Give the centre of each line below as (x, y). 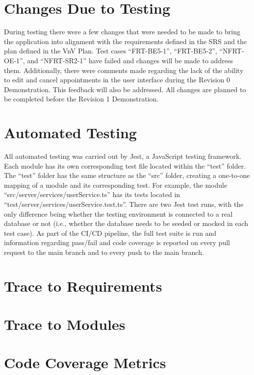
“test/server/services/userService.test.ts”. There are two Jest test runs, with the (124, 204)
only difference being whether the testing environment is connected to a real (118, 213)
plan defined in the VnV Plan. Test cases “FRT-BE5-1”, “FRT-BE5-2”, (111, 51)
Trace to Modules (65, 324)
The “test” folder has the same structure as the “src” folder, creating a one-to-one (127, 175)
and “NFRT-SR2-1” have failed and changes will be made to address (130, 60)
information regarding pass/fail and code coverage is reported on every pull (117, 242)
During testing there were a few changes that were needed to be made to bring (122, 32)
